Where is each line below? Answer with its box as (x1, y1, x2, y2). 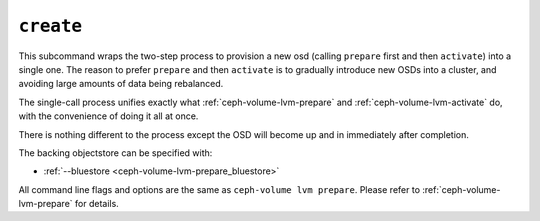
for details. (75, 198, 119, 210)
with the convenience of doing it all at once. (18, 110, 199, 122)
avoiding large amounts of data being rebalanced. (18, 78, 224, 90)
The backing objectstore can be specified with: (18, 146, 213, 159)
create (18, 15, 83, 37)
